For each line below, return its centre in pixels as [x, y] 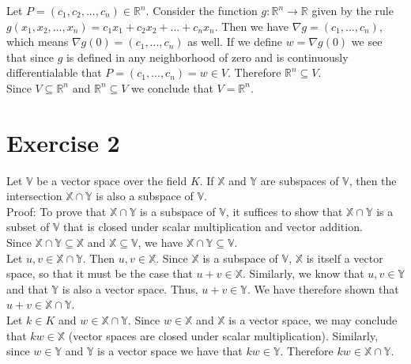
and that [27, 288]
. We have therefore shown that [323, 288]
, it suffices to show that [284, 211]
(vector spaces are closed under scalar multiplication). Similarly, [223, 335]
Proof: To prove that [57, 211]
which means [38, 42]
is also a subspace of [145, 196]
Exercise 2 [63, 142]
